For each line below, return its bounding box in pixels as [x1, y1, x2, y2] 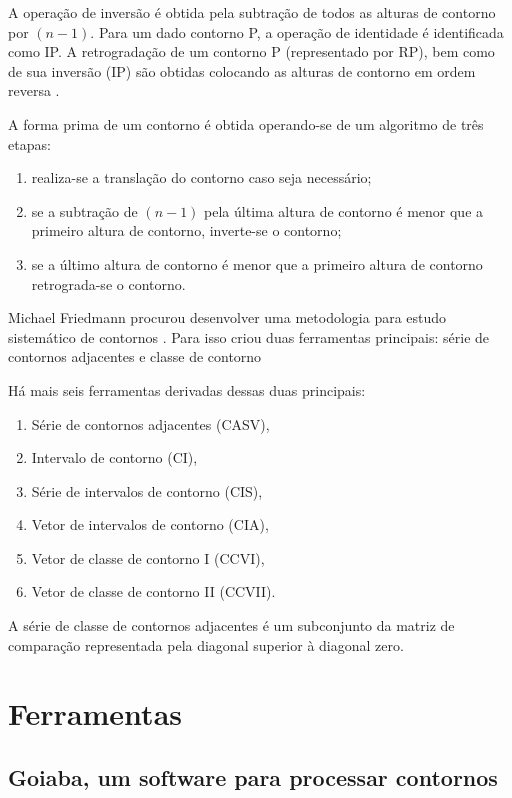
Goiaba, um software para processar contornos [8, 762, 498, 793]
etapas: [8, 133, 51, 154]
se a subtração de [31, 200, 138, 221]
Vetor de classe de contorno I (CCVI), [31, 547, 265, 568]
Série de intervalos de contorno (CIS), [31, 480, 263, 501]
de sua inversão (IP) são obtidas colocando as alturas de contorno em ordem [8, 60, 476, 81]
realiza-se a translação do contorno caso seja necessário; [31, 167, 372, 188]
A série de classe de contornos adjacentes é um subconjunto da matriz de [8, 615, 455, 636]
